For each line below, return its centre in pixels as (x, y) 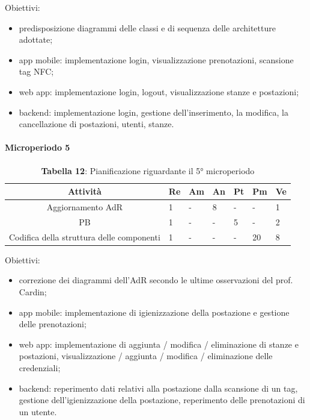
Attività (85, 191)
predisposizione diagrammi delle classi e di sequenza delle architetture (147, 27)
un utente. (38, 411)
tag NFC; (36, 71)
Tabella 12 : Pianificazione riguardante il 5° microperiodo (148, 170)
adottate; (36, 39)
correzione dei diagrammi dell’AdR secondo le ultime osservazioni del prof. (156, 280)
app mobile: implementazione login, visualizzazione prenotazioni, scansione (156, 59)
